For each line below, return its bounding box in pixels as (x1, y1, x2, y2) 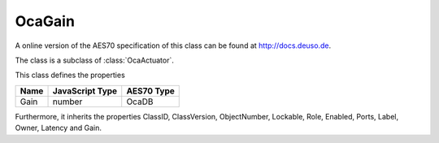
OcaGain (15, 12, 75, 30)
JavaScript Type (52, 85, 118, 97)
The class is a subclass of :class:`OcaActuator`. (15, 55, 174, 65)
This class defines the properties (15, 70, 125, 80)
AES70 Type (126, 85, 175, 97)
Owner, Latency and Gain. (15, 123, 102, 133)
